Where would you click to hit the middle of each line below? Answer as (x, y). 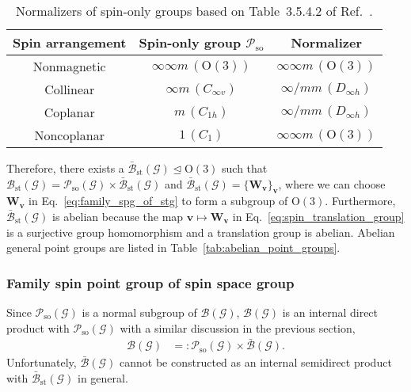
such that (245, 168)
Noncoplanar (69, 135)
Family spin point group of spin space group (150, 282)
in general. (103, 378)
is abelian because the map (118, 216)
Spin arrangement (70, 42)
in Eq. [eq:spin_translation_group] (318, 216)
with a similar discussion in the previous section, (238, 327)
